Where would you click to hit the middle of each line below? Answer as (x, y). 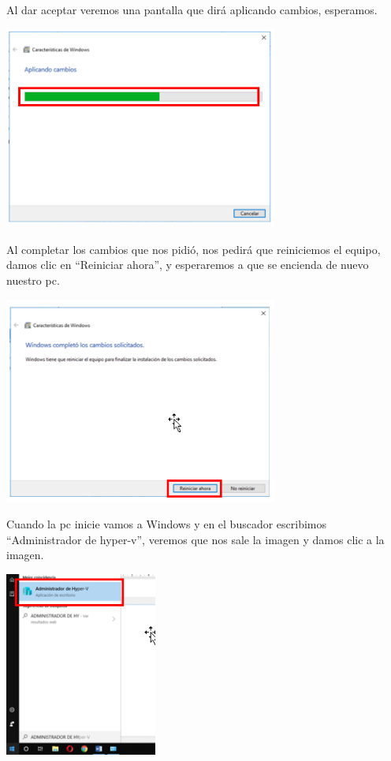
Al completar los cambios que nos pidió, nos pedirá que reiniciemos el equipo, (194, 249)
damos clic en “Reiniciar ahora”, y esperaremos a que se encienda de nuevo (188, 265)
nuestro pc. (33, 280)
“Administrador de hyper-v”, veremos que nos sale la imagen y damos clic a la (195, 539)
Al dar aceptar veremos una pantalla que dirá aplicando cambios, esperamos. (192, 9)
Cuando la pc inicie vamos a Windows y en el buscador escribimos (167, 524)
